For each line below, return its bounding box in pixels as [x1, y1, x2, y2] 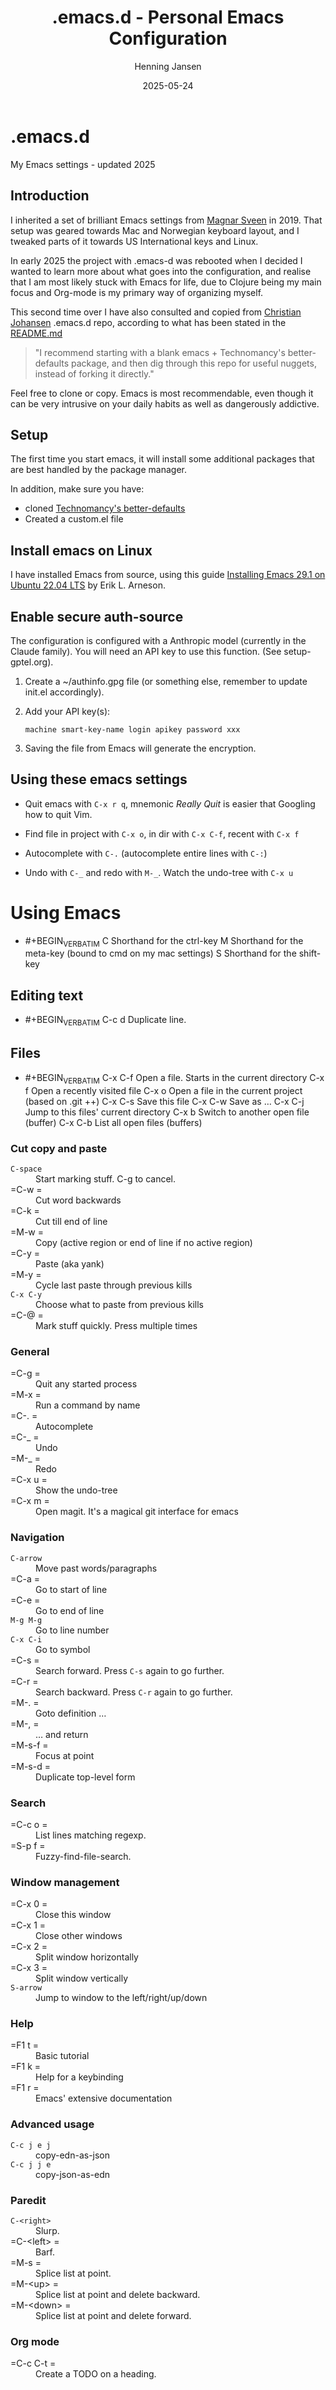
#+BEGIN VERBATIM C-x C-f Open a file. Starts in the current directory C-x [24, 1071, 325, 1086]
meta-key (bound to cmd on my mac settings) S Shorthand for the [24, 947, 297, 960]
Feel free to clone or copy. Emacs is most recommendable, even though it [10, 387, 314, 399]
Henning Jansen [134, 60, 202, 72]
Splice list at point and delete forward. [35, 2310, 192, 2322]
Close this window [35, 1909, 112, 1921]
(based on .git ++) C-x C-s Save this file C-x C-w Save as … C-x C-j [24, 1095, 305, 1107]
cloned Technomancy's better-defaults [24, 502, 186, 515]
